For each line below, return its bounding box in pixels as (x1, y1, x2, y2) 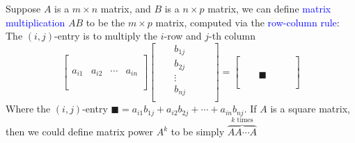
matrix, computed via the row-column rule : (155, 15, 340, 29)
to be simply (171, 124, 225, 139)
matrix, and (100, 1, 151, 15)
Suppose (6, 1, 41, 15)
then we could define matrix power (6, 124, 154, 139)
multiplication (6, 15, 65, 29)
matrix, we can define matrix (207, 1, 331, 15)
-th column (209, 28, 255, 43)
